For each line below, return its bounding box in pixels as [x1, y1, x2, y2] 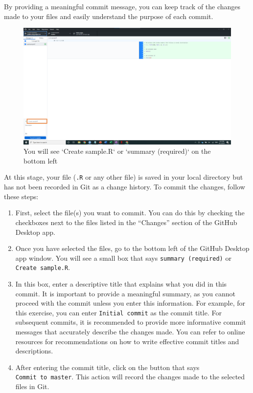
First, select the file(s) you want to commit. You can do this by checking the [15, 207, 245, 218]
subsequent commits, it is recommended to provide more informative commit [15, 317, 246, 327]
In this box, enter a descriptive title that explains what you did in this [15, 279, 227, 289]
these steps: [4, 191, 39, 201]
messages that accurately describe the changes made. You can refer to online [15, 327, 245, 337]
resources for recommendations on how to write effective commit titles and [15, 336, 239, 346]
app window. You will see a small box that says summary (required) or [15, 252, 231, 263]
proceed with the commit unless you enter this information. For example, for [15, 298, 246, 308]
